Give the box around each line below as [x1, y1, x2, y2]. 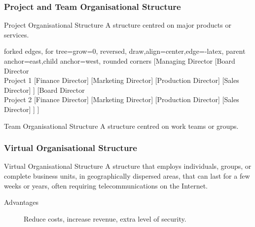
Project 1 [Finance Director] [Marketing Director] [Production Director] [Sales [4, 75, 239, 85]
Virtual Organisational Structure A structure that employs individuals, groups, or [4, 161, 252, 171]
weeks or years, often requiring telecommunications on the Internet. [4, 180, 208, 190]
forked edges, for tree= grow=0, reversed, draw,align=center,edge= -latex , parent [4, 46, 246, 56]
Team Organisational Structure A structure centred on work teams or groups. [4, 120, 239, 131]
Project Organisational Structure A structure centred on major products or [4, 20, 231, 30]
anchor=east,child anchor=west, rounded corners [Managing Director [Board [4, 56, 235, 66]
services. [4, 29, 29, 39]
